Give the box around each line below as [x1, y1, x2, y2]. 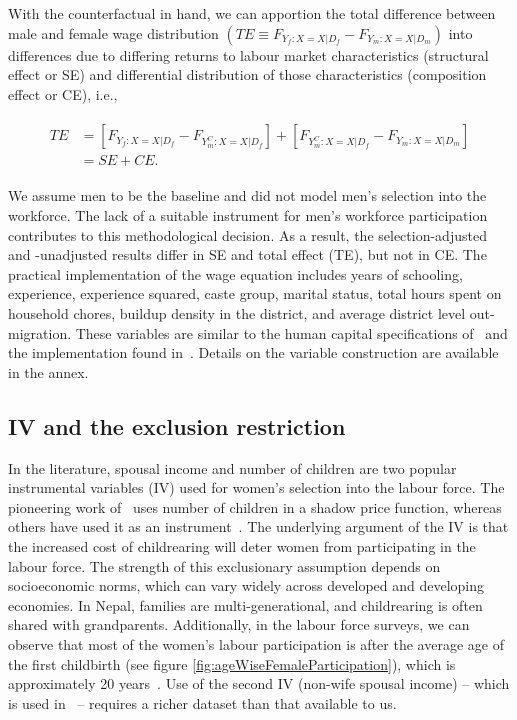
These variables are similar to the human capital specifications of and [75, 322, 508, 343]
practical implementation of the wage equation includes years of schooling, [8, 263, 463, 284]
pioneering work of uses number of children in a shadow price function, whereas [8, 496, 502, 517]
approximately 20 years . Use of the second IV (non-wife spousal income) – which [8, 673, 510, 694]
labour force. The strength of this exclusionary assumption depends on [8, 555, 441, 576]
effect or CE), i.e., [8, 83, 118, 104]
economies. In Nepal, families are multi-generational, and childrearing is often [8, 594, 483, 615]
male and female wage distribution [8, 22, 219, 43]
